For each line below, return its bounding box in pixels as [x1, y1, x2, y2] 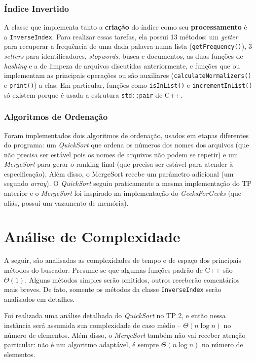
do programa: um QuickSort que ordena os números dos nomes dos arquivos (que [4, 140, 249, 150]
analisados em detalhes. [4, 293, 75, 304]
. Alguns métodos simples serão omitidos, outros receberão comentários [25, 274, 240, 285]
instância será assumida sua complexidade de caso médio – [4, 320, 181, 330]
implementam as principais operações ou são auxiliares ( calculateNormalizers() [4, 70, 252, 80]
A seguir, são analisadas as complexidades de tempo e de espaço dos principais [4, 255, 241, 265]
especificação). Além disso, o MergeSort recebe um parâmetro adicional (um [4, 168, 234, 179]
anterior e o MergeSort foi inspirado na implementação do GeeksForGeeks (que [4, 188, 241, 198]
